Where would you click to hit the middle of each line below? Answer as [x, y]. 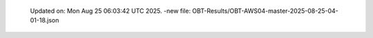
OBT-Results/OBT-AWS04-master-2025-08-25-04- [265, 11]
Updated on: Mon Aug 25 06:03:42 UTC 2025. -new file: [111, 11]
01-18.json [45, 20]
